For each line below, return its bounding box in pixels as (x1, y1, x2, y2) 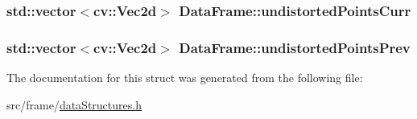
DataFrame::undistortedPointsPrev (179, 37, 411, 57)
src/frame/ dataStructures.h (6, 96, 142, 113)
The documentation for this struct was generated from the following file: (6, 69, 363, 86)
